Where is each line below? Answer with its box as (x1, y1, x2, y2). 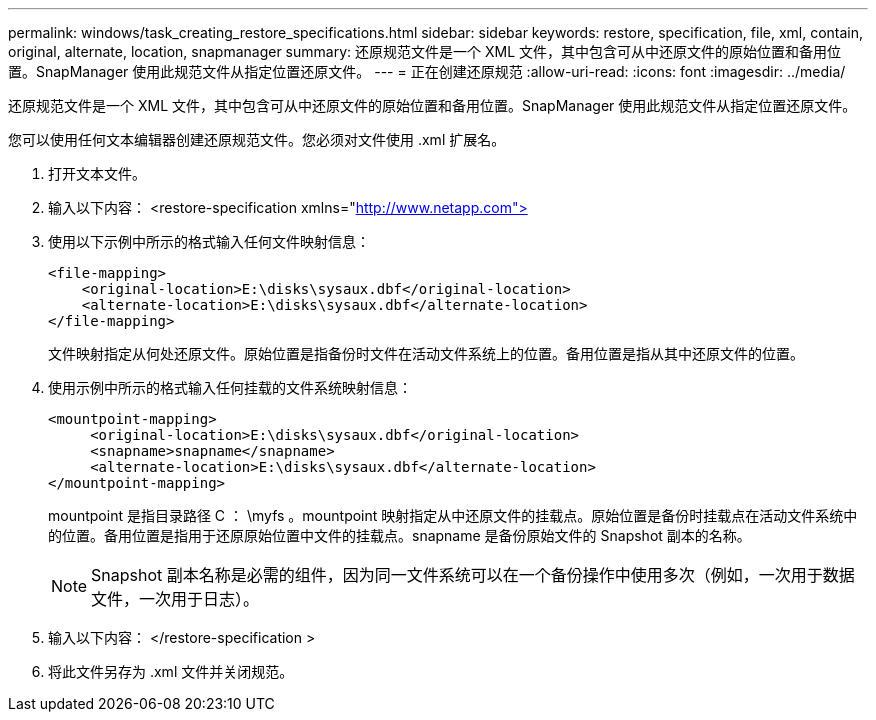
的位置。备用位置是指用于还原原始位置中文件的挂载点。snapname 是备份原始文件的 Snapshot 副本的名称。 (48, 527, 751, 544)
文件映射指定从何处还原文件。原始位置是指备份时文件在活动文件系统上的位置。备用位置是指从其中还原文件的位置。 (48, 345, 804, 362)
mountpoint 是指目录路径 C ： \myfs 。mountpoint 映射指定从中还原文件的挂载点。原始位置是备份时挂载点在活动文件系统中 (48, 507, 858, 524)
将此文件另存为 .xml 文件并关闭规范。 (48, 663, 294, 680)
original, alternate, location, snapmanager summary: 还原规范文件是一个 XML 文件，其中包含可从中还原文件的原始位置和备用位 (8, 43, 841, 60)
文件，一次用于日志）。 (91, 589, 260, 609)
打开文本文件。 (48, 165, 146, 182)
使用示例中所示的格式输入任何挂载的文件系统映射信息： (48, 379, 412, 396)
